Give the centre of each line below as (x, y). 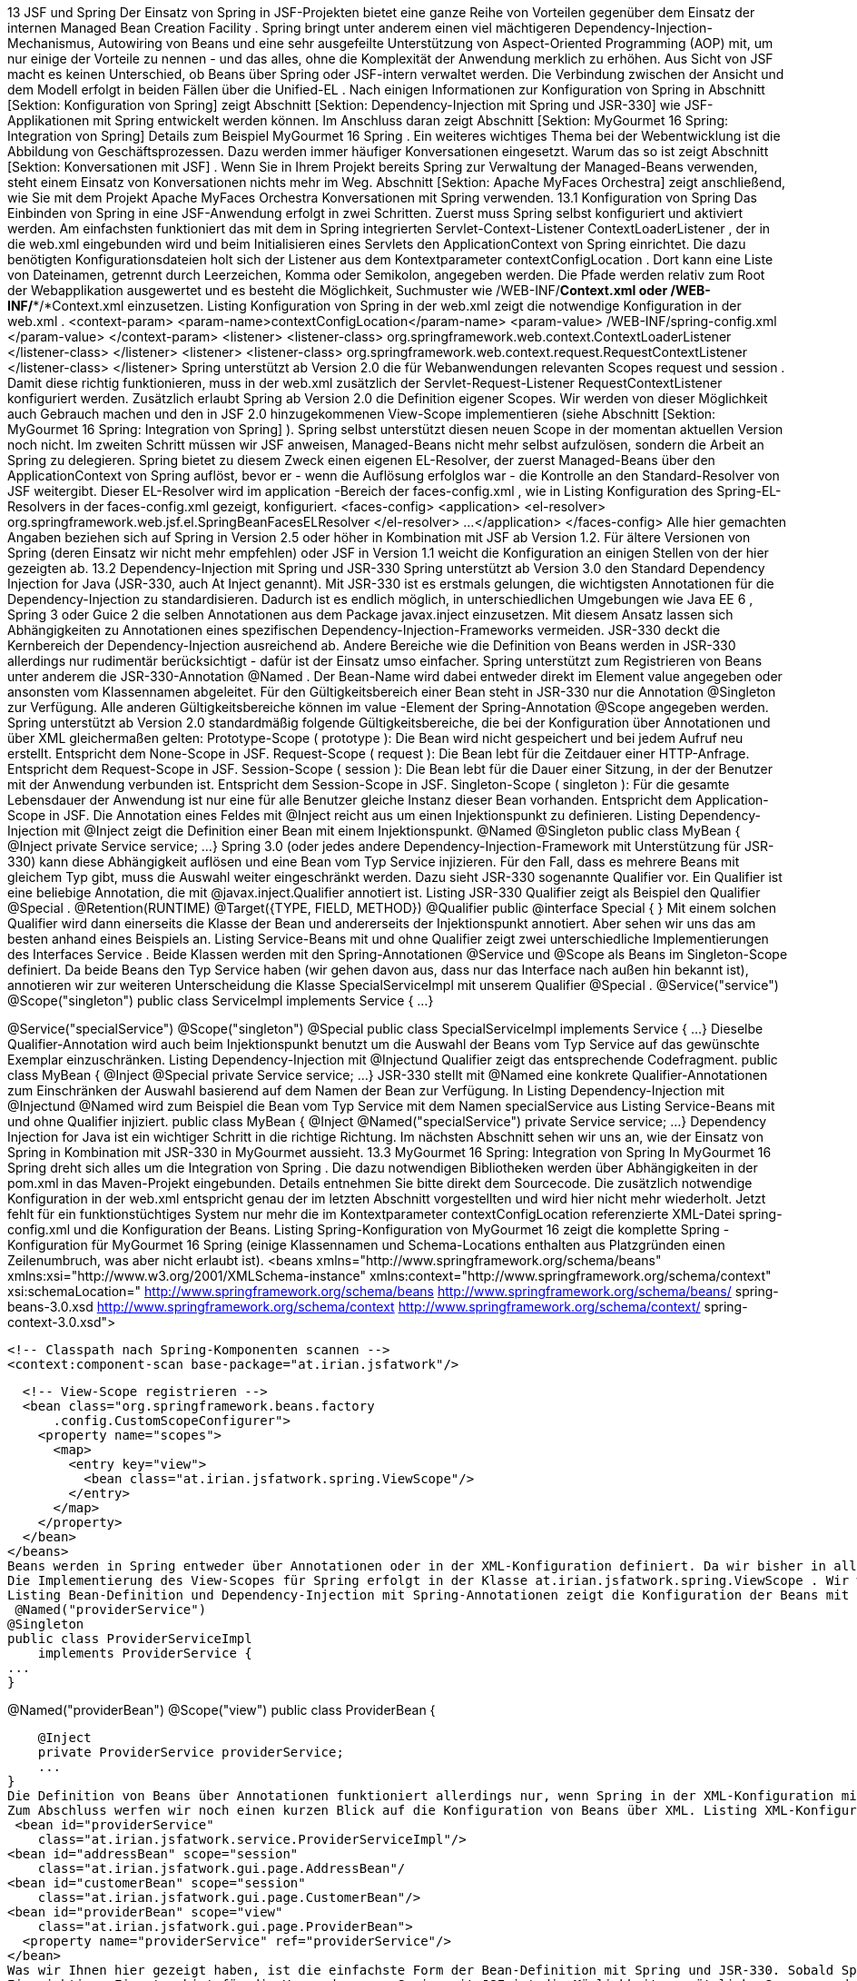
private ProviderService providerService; (191, 1752)
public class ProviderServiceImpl (130, 1639)
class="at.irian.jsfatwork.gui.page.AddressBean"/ (222, 1868)
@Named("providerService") (111, 1610)
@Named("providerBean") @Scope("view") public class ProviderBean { (222, 1710)
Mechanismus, (51, 43)
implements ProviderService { (145, 1653)
